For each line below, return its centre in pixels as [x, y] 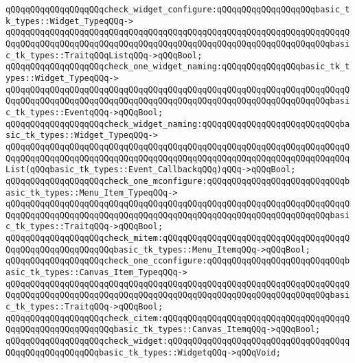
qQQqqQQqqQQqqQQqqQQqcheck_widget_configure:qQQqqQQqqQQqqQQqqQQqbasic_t [178, 10]
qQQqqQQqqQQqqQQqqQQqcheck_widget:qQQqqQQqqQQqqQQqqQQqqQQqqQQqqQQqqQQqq [178, 341]
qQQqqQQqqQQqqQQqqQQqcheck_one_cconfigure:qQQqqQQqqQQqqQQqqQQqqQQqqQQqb [178, 261]
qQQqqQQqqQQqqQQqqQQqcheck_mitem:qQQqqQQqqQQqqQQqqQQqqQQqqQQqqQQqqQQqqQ [178, 238]
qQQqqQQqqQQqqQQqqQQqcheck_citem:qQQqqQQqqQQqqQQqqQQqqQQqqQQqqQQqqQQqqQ [178, 318]
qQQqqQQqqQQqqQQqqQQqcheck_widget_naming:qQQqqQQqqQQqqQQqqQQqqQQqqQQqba [178, 124]
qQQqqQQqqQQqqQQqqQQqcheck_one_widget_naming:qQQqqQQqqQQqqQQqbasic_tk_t [178, 67]
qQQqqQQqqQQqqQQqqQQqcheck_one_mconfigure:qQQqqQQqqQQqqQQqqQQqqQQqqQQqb [178, 181]
